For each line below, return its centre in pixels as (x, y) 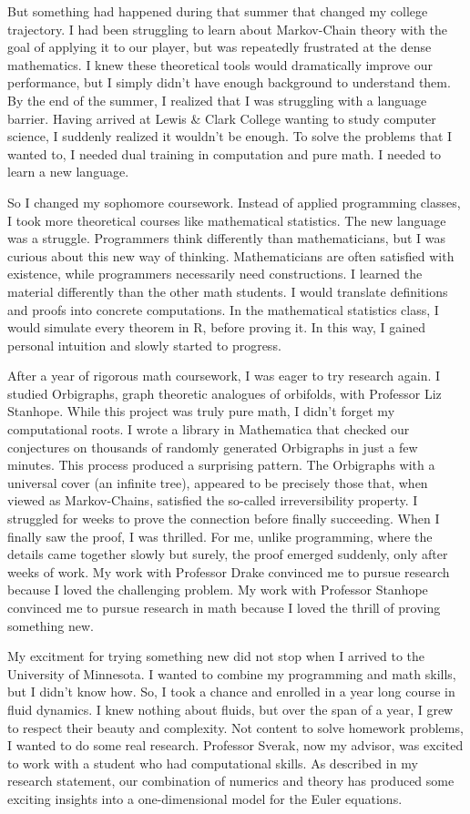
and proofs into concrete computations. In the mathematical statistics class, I (223, 309)
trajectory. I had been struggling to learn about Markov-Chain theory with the (227, 29)
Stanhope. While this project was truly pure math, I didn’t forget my (201, 411)
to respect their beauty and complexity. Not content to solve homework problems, (235, 727)
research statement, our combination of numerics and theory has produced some (231, 781)
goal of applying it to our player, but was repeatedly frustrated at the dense (220, 47)
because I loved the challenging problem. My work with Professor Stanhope (218, 590)
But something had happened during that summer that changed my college (218, 11)
